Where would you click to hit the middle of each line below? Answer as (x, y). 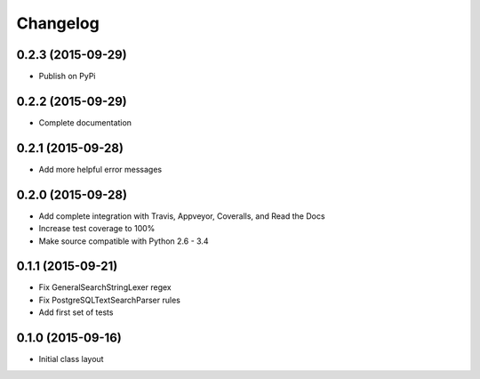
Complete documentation (85, 122)
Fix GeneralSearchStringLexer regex (105, 287)
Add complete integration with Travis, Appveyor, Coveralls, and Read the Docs (182, 216)
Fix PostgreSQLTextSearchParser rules (110, 300)
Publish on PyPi (67, 77)
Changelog (58, 23)
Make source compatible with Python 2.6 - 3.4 (124, 241)
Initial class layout (71, 359)
